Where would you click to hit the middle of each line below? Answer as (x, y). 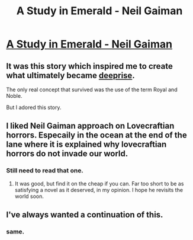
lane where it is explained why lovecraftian (86, 144)
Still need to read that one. (45, 171)
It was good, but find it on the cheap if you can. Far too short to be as (99, 183)
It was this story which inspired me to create (89, 66)
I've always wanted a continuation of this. (85, 215)
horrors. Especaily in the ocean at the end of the (97, 135)
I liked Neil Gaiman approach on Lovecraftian (90, 126)
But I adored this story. (34, 107)
